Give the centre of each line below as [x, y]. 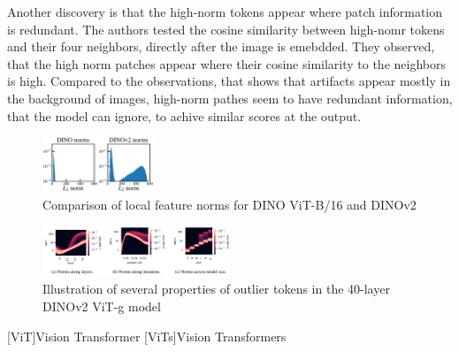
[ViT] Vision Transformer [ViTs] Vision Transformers [147, 336]
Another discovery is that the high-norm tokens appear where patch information [225, 11]
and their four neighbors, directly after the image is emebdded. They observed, [221, 46]
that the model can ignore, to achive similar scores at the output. [184, 115]
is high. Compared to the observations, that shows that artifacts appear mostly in [229, 81]
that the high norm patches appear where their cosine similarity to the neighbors [226, 63]
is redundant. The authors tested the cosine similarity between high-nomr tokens [226, 29]
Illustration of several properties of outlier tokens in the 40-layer [216, 289]
